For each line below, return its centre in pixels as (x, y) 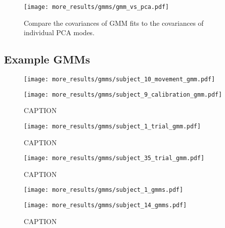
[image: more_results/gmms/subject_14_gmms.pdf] (105, 205)
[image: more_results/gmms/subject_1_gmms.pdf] (104, 190)
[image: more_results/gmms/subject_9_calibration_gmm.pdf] (123, 94)
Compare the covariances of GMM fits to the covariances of (114, 23)
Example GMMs (47, 59)
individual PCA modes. (59, 32)
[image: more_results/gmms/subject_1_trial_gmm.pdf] (112, 126)
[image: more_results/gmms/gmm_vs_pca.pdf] (96, 7)
